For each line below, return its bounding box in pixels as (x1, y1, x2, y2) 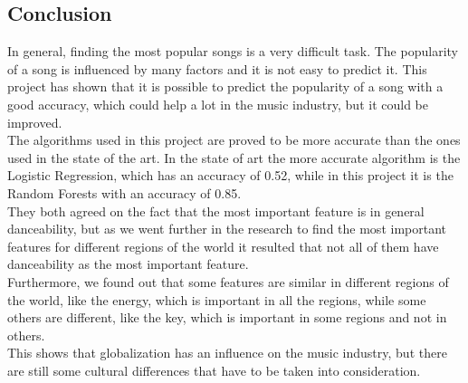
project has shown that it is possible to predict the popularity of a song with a (7, 77, 444, 96)
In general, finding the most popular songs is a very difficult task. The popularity (7, 42, 458, 61)
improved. (7, 112, 62, 131)
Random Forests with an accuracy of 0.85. (7, 183, 242, 202)
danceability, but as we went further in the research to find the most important (7, 219, 446, 238)
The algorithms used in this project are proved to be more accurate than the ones (7, 130, 461, 149)
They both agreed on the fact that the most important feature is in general (7, 201, 425, 220)
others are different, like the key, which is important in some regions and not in (7, 308, 447, 327)
